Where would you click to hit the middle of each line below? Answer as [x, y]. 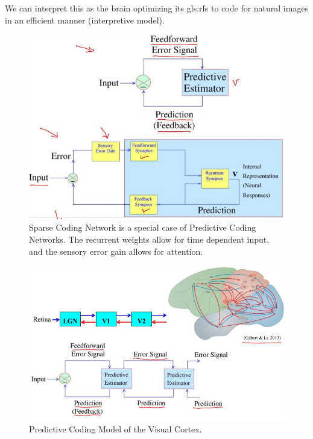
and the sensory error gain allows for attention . [116, 251]
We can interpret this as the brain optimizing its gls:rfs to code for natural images [157, 8]
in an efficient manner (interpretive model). [85, 20]
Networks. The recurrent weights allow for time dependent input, [149, 239]
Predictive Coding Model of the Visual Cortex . [115, 429]
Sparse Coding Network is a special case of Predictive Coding [143, 227]
